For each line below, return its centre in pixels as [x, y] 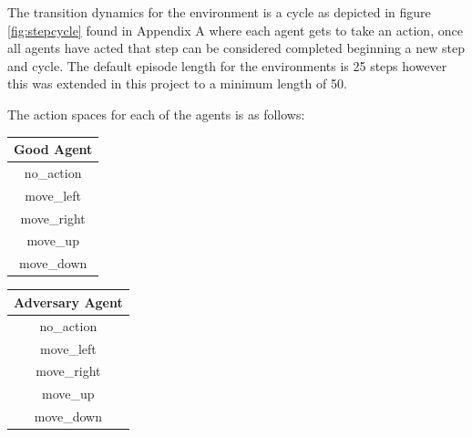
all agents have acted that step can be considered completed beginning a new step [236, 48]
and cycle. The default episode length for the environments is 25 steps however [227, 65]
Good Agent [53, 149]
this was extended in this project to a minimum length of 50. [177, 83]
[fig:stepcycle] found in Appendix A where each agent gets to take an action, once [235, 30]
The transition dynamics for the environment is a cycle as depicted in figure [219, 12]
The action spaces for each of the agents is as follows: [156, 114]
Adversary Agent [68, 302]
